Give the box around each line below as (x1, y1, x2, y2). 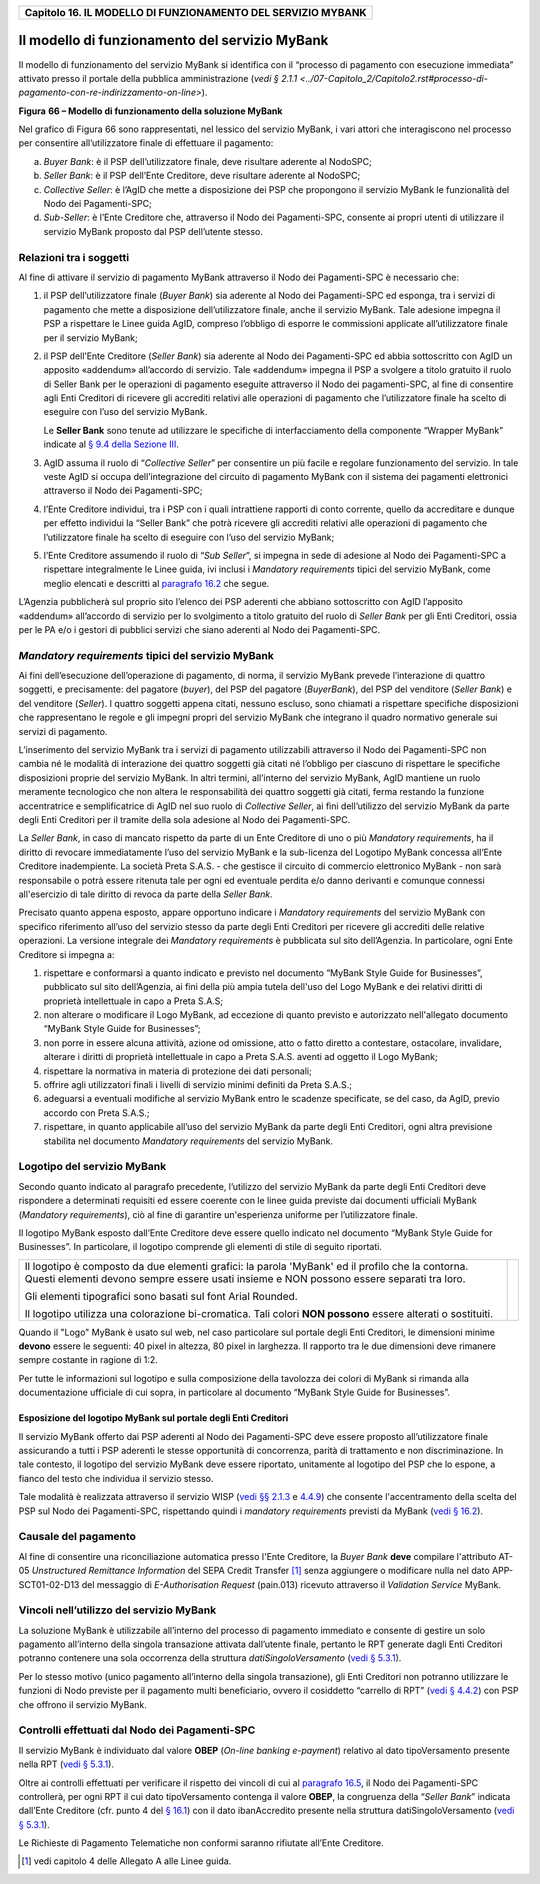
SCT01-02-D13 (18, 1578, 80, 1590)
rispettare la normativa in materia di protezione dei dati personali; (43, 1065, 312, 1077)
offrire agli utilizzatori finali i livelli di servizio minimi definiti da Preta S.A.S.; (43, 1079, 352, 1091)
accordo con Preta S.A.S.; (43, 1106, 150, 1119)
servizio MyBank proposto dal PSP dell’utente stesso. (43, 225, 264, 237)
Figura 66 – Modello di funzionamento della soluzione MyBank (18, 105, 283, 117)
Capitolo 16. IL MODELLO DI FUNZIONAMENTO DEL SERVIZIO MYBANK (24, 6, 367, 19)
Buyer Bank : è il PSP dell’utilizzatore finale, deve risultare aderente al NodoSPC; (43, 155, 372, 167)
